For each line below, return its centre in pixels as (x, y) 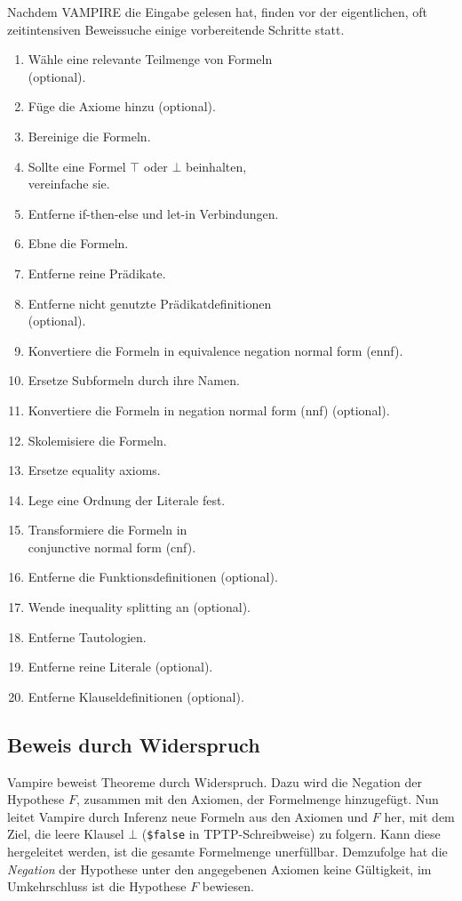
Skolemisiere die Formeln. (97, 440)
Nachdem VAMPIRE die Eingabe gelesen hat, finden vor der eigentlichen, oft (218, 12)
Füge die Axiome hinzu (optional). (122, 106)
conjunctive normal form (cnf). (112, 547)
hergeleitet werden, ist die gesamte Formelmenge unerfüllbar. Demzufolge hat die (227, 852)
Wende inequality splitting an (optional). (139, 607)
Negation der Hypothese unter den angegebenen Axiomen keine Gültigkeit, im (219, 869)
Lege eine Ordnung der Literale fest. (127, 499)
